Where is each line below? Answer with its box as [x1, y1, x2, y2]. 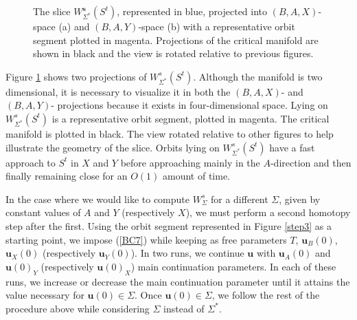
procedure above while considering [5, 301, 150, 315]
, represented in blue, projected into [117, 4, 268, 18]
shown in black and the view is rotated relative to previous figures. [33, 46, 314, 61]
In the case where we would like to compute [5, 191, 190, 206]
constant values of [5, 205, 81, 220]
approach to [5, 155, 56, 169]
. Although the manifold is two [193, 69, 323, 83]
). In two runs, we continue [130, 246, 244, 260]
